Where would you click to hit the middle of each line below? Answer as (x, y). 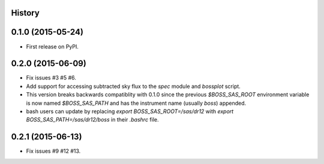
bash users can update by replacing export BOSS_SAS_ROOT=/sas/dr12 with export (130, 111)
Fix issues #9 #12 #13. (53, 151)
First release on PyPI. (52, 46)
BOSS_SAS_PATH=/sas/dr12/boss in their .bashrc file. (92, 120)
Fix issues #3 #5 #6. (51, 78)
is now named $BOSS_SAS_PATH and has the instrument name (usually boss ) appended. (136, 103)
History (25, 13)
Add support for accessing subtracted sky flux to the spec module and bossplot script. (133, 86)
